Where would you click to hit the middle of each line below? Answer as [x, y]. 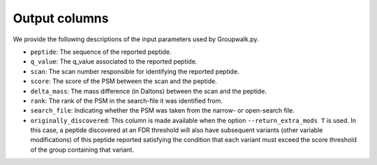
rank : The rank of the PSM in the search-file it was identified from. [127, 101]
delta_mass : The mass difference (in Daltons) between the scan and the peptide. [148, 91]
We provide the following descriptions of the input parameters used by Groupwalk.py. [136, 39]
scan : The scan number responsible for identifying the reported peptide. [135, 71]
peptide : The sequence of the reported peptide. [101, 52]
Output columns [61, 18]
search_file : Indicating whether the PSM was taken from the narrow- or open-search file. [162, 110]
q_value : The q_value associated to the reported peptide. [114, 62]
